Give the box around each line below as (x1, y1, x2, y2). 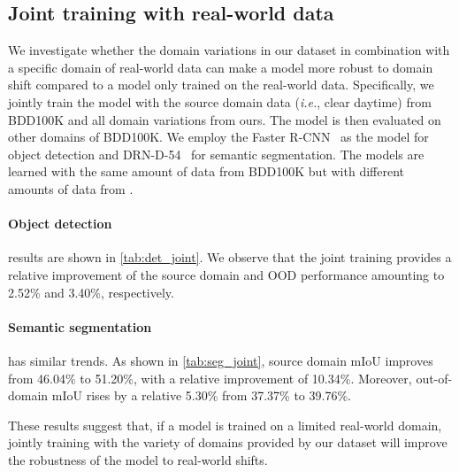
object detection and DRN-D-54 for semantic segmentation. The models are (8, 144, 425, 163)
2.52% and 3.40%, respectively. (8, 282, 174, 301)
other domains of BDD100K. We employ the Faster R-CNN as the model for (8, 128, 429, 146)
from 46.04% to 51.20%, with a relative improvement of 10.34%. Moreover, (8, 368, 412, 387)
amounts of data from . (8, 179, 134, 197)
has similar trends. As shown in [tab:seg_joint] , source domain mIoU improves (8, 351, 433, 369)
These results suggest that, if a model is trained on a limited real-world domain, (8, 415, 442, 434)
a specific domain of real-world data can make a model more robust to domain (8, 58, 433, 76)
